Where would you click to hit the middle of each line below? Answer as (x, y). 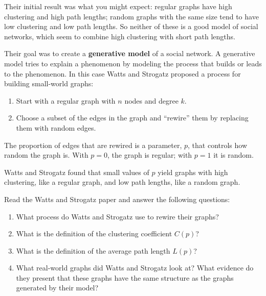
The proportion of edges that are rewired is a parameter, (93, 145)
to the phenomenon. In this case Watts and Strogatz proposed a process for (123, 73)
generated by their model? (57, 288)
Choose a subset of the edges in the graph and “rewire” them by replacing (132, 118)
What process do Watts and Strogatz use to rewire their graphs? (117, 216)
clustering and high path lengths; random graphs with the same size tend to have (131, 16)
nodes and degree (151, 100)
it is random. (234, 155)
